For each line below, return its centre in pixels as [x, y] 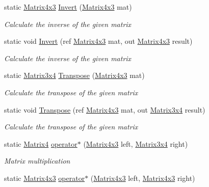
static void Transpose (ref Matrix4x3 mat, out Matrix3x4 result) [105, 109]
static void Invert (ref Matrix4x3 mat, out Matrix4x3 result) [98, 41]
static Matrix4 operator [41, 143]
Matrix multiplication [37, 161]
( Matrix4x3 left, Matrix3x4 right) [136, 143]
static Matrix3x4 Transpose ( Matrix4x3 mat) [74, 75]
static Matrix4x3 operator [45, 178]
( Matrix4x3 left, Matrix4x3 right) [143, 178]
